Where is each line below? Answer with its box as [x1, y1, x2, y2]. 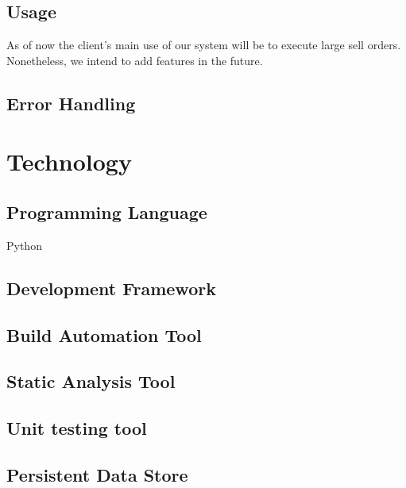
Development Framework [6, 275, 216, 300]
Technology [6, 145, 132, 178]
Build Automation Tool [6, 322, 202, 347]
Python [6, 236, 42, 253]
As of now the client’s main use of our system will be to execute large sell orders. [6, 37, 401, 53]
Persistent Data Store [6, 462, 188, 486]
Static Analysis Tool [6, 369, 176, 394]
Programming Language [6, 199, 207, 224]
